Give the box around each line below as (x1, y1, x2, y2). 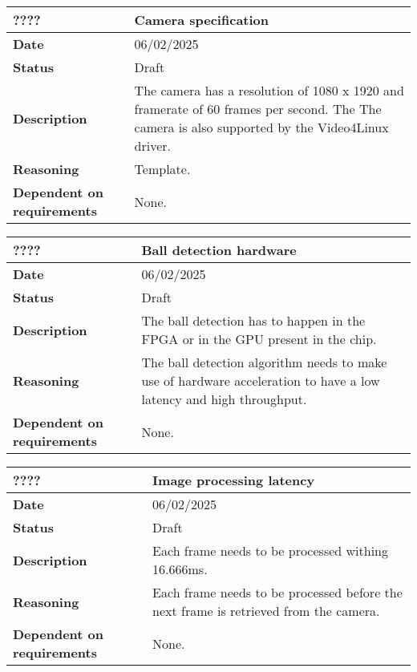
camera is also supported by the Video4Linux (134, 118, 389, 136)
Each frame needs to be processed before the (152, 583, 403, 601)
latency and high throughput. (141, 390, 307, 408)
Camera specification (134, 10, 269, 29)
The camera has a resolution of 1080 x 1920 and (134, 81, 404, 99)
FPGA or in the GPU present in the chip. (141, 330, 377, 348)
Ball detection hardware (141, 241, 297, 259)
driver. (134, 136, 172, 155)
